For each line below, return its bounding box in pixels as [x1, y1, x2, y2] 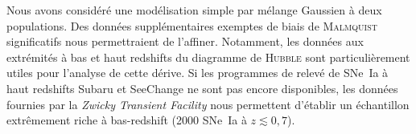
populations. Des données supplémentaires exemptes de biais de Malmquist [6, 17, 377, 34]
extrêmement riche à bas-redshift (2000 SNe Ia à [6, 112, 247, 128]
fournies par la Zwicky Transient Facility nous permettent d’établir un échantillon [6, 95, 410, 112]
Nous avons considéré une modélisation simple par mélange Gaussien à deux [6, 2, 382, 18]
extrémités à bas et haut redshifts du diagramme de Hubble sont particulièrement [6, 48, 410, 65]
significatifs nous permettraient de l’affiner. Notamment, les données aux [6, 33, 364, 50]
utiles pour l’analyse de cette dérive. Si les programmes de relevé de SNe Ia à [6, 64, 389, 81]
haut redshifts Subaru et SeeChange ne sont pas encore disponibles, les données [6, 79, 398, 96]
